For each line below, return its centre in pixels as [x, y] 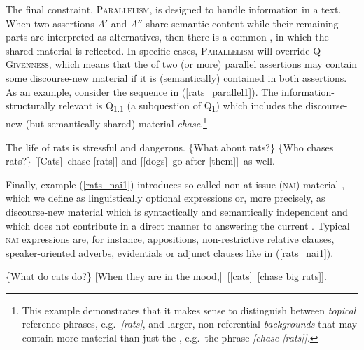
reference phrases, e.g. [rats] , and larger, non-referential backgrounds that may [190, 324]
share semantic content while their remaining [242, 23]
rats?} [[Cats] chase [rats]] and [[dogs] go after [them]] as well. [140, 161]
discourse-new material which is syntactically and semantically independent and [177, 211]
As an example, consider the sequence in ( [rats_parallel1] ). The [142, 91]
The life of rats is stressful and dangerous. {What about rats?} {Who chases [170, 147]
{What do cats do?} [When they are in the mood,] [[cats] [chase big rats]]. [166, 276]
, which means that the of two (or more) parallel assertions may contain [203, 64]
